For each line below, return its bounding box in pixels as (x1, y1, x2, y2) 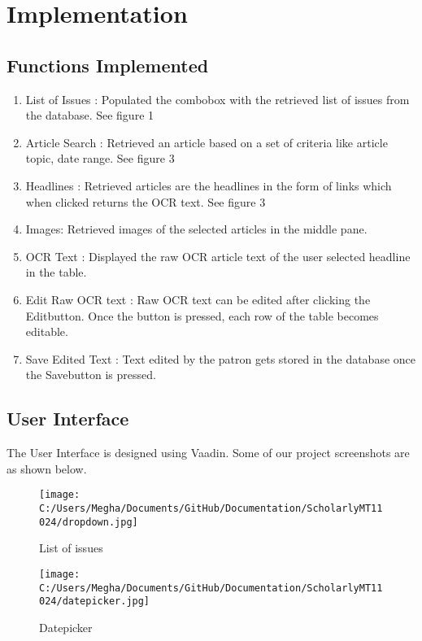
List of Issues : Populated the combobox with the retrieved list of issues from (25, 90, 410, 107)
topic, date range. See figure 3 (25, 150, 175, 167)
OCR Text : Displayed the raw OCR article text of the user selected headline (25, 247, 411, 264)
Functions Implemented (7, 52, 209, 77)
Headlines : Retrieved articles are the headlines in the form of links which (25, 177, 392, 194)
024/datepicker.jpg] (39, 595, 150, 608)
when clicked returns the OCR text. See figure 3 (25, 193, 266, 210)
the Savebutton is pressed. (25, 366, 156, 383)
